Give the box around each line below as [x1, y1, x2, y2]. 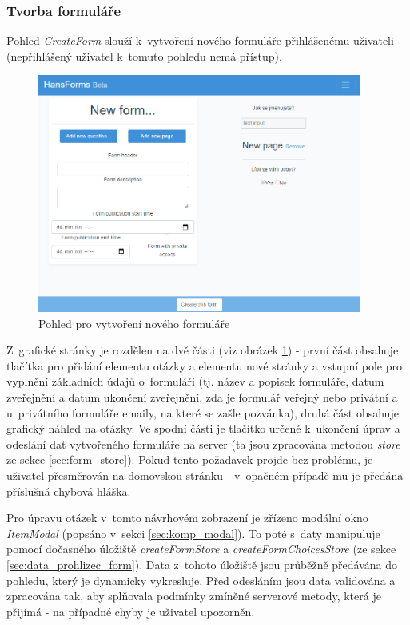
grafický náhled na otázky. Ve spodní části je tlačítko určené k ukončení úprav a [6, 420, 400, 437]
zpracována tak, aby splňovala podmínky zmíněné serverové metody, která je [6, 587, 381, 604]
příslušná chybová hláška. [6, 482, 131, 499]
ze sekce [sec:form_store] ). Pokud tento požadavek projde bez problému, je [6, 451, 373, 468]
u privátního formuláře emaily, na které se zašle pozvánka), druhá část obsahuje [6, 404, 399, 421]
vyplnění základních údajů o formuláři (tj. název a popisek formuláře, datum [6, 373, 384, 390]
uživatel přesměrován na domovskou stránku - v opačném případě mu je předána [6, 466, 404, 483]
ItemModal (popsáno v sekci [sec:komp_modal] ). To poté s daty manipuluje [6, 524, 380, 541]
